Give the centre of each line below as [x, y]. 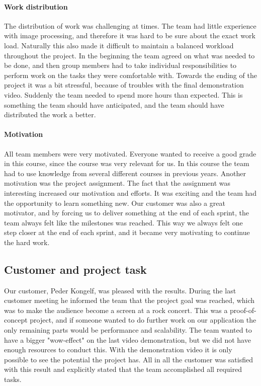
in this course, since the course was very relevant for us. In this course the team [127, 163]
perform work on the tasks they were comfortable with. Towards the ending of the [130, 75]
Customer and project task [75, 269]
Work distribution [36, 6]
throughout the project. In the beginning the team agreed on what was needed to [129, 55]
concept [16, 320]
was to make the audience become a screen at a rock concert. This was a [116, 310]
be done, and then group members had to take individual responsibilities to [120, 65]
